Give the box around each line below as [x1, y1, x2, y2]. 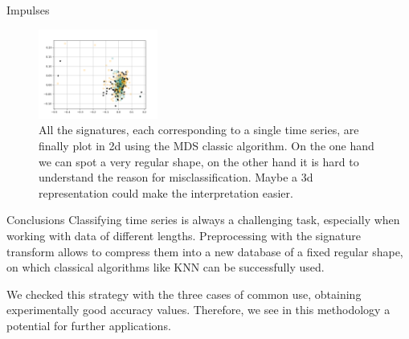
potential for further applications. [6, 317, 171, 333]
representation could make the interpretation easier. [39, 184, 293, 201]
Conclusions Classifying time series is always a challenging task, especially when [6, 211, 400, 228]
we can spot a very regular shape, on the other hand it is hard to [39, 153, 359, 169]
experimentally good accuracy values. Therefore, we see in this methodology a [6, 301, 391, 318]
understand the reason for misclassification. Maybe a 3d [39, 169, 313, 186]
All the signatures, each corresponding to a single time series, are [39, 121, 359, 138]
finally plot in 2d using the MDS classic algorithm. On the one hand [39, 137, 374, 154]
